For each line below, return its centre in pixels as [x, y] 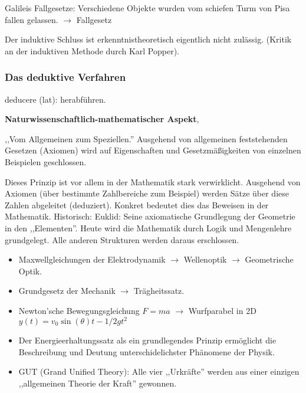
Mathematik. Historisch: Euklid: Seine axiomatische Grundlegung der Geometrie [150, 216]
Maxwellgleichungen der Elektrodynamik [92, 259]
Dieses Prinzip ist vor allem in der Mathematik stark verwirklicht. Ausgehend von [153, 181]
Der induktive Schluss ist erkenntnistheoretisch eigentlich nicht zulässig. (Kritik [148, 39]
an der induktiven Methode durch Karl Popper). [92, 50]
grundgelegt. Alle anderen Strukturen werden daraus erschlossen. [122, 239]
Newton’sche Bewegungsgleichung [79, 310]
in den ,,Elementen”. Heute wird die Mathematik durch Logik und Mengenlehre [148, 227]
